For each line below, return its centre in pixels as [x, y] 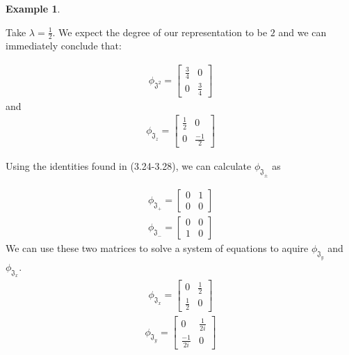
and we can [302, 32]
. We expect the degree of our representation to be [160, 32]
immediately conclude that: [64, 46]
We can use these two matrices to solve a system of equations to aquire [157, 247]
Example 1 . [33, 8]
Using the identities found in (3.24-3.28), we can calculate [129, 166]
